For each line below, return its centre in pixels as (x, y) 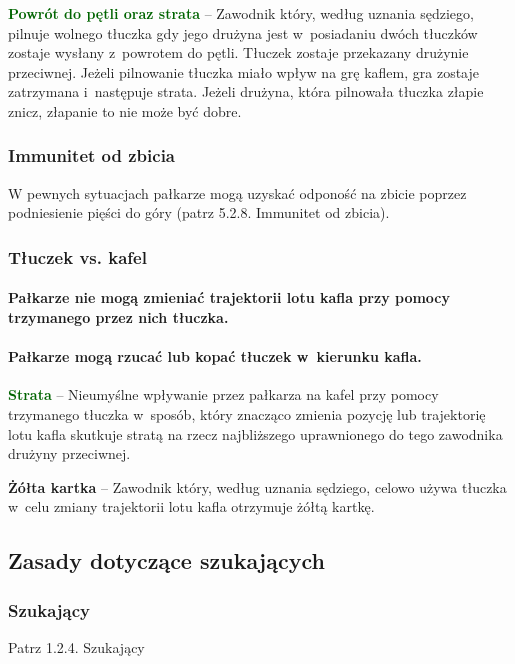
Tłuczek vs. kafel (77, 256)
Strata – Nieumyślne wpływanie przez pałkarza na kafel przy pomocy (223, 394)
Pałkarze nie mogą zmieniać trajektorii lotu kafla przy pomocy (229, 297)
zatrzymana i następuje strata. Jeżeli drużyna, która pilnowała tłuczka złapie (246, 91)
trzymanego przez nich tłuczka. (118, 317)
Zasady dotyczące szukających (166, 560)
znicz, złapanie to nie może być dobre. (125, 110)
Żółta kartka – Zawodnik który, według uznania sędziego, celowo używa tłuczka (257, 486)
